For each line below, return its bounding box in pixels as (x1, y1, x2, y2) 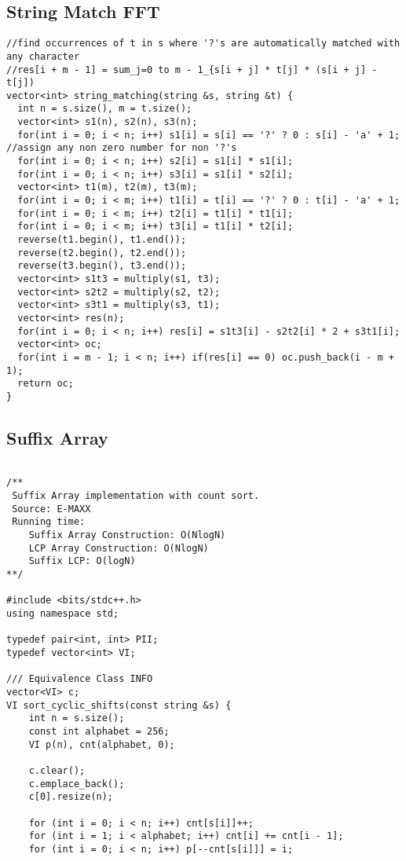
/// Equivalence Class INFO (6, 673, 153, 685)
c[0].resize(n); (28, 791, 114, 803)
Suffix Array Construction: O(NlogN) (28, 529, 226, 541)
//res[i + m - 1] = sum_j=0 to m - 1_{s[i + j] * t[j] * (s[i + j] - (6, 64, 378, 75)
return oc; (17, 378, 74, 390)
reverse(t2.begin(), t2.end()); (17, 247, 187, 258)
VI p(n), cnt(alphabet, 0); (28, 738, 175, 750)
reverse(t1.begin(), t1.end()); (17, 234, 187, 246)
